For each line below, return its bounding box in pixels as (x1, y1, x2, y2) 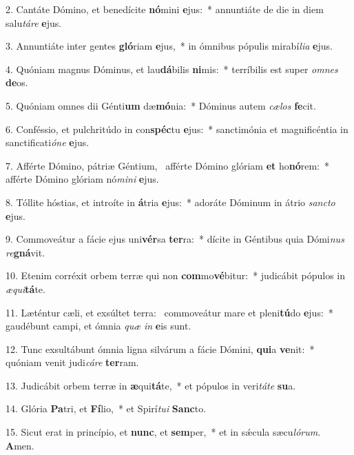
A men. (6, 438, 34, 452)
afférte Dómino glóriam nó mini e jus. (6, 172, 159, 186)
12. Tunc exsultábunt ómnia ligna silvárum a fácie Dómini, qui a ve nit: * (6, 341, 315, 356)
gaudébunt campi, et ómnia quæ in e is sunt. (6, 318, 191, 333)
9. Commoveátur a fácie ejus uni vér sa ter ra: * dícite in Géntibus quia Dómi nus (6, 232, 344, 246)
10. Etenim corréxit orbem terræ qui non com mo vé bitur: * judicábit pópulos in (6, 268, 346, 283)
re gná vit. (6, 245, 45, 259)
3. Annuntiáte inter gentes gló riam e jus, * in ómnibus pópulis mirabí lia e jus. (6, 39, 333, 53)
